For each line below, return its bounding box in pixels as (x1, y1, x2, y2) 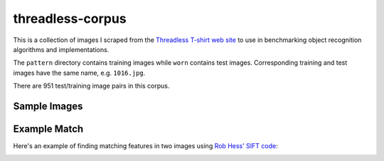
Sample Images (13, 100, 83, 112)
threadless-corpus (13, 11, 127, 26)
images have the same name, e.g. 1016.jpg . (13, 68, 146, 77)
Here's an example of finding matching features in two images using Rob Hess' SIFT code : (13, 142, 279, 150)
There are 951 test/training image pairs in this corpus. (13, 82, 170, 90)
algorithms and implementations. (13, 45, 110, 53)
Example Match (13, 123, 84, 135)
